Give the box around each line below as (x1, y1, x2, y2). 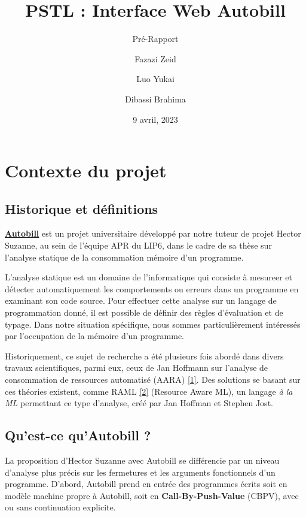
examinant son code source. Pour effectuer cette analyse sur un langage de (5, 294, 277, 307)
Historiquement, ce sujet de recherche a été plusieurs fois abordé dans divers (5, 349, 284, 362)
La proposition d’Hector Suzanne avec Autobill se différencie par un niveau (5, 454, 280, 466)
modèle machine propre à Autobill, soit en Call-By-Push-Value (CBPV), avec (5, 489, 299, 501)
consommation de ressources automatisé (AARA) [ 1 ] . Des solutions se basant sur (5, 373, 301, 386)
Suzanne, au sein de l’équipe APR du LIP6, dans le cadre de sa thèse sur (5, 239, 272, 252)
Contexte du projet (5, 158, 167, 183)
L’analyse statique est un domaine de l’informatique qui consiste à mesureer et (5, 271, 293, 283)
